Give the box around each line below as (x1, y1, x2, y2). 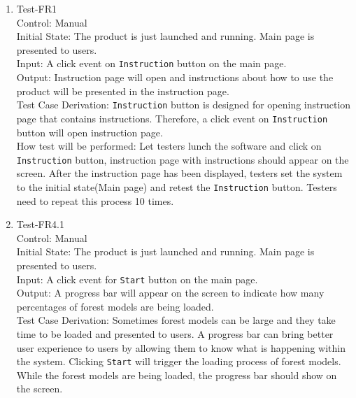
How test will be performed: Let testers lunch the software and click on (16, 138, 322, 153)
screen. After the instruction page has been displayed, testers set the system (16, 166, 343, 180)
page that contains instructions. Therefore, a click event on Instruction (16, 111, 328, 125)
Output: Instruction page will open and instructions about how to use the (16, 70, 334, 85)
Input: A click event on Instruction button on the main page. (16, 56, 287, 71)
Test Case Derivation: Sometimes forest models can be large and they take (16, 313, 336, 327)
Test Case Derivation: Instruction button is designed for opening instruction (16, 97, 351, 112)
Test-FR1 (16, 1, 57, 15)
